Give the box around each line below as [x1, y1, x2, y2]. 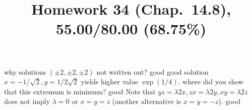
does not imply [4, 96, 50, 106]
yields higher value [81, 76, 139, 87]
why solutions [4, 66, 46, 77]
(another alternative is [112, 96, 181, 106]
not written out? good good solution [96, 66, 209, 77]
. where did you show [178, 76, 244, 87]
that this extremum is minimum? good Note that [4, 86, 156, 96]
